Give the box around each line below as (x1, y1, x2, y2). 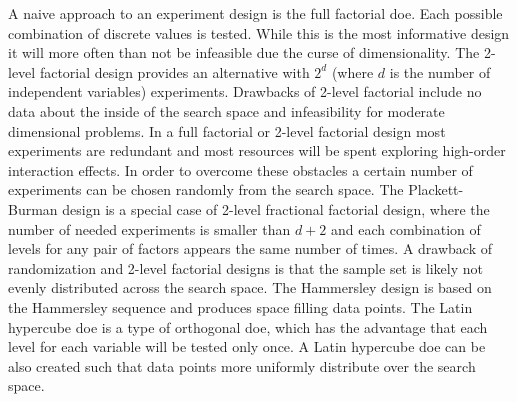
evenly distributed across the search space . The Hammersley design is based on (8, 277, 492, 298)
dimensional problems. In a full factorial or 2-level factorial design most (8, 120, 446, 141)
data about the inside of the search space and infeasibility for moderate (8, 100, 445, 121)
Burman (8, 198, 58, 219)
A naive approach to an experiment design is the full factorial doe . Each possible (8, 3, 503, 23)
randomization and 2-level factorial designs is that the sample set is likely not (8, 257, 483, 278)
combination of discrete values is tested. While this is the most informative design (8, 22, 510, 43)
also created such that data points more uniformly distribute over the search (8, 355, 476, 376)
